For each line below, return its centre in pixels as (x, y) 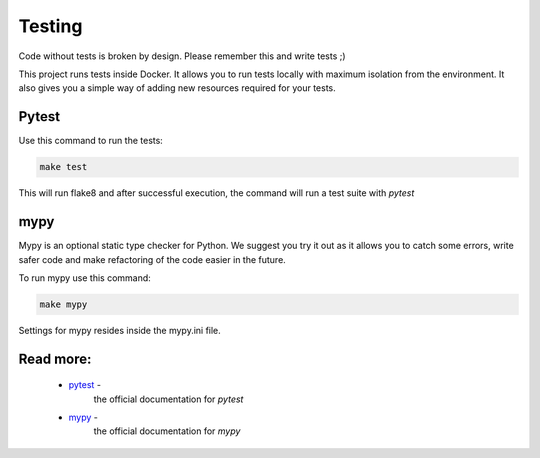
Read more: (55, 358)
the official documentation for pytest (168, 399)
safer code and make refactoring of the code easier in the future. (152, 259)
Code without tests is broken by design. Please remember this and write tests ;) (182, 56)
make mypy (63, 304)
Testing (50, 26)
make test (63, 167)
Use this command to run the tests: (91, 141)
